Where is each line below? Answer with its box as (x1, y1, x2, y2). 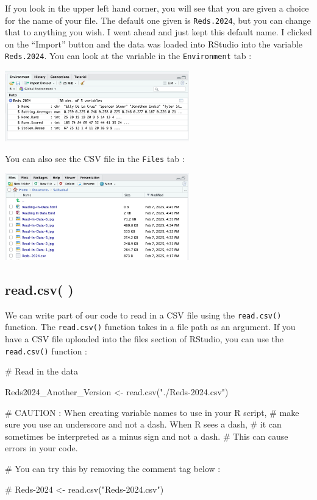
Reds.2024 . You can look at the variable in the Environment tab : (5, 49, 252, 62)
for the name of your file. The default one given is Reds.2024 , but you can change (5, 13, 311, 26)
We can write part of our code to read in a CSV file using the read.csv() (5, 308, 282, 321)
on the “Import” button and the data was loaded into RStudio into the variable (5, 37, 303, 50)
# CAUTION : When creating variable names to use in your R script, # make (5, 406, 299, 418)
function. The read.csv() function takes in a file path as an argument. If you (5, 320, 296, 333)
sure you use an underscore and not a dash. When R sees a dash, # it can (5, 418, 282, 431)
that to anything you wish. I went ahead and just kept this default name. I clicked (5, 26, 312, 38)
